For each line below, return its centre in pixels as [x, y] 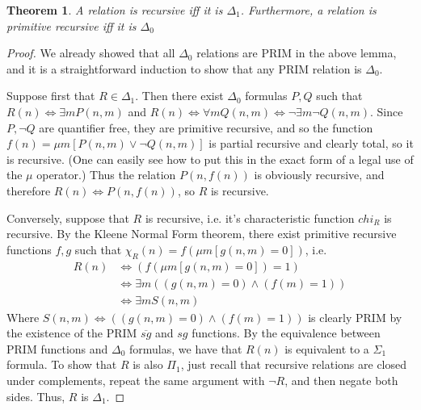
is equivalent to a [327, 348]
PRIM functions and [57, 348]
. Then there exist [179, 96]
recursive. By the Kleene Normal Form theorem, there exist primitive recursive [202, 234]
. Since [387, 111]
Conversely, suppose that [68, 218]
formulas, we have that [186, 348]
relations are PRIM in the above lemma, [297, 53]
